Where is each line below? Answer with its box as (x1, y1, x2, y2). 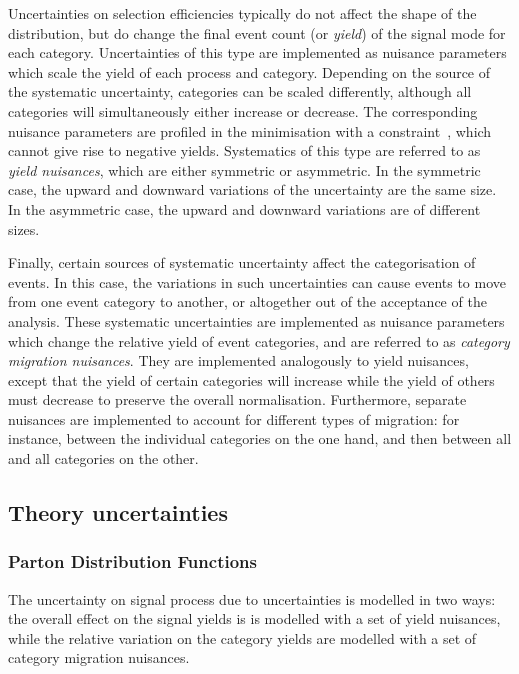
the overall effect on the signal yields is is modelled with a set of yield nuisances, (8, 608, 501, 629)
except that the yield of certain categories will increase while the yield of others (8, 369, 495, 390)
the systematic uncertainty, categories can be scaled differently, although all (8, 81, 472, 102)
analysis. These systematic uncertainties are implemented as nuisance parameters (8, 310, 505, 331)
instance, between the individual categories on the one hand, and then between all (8, 428, 512, 449)
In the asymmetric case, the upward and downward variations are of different (8, 198, 481, 219)
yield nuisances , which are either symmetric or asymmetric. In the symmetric (8, 159, 481, 180)
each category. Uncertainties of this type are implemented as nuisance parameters (8, 42, 507, 63)
